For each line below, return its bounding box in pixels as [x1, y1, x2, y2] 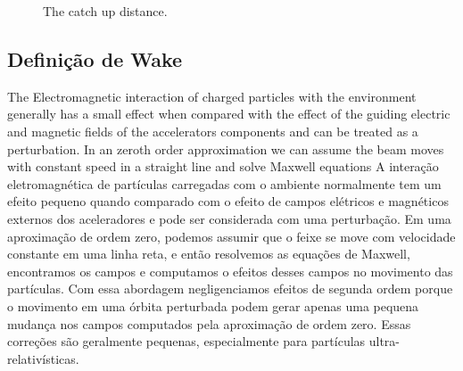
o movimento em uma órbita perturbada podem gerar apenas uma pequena [7, 296, 419, 315]
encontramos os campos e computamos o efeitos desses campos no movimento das [7, 261, 453, 280]
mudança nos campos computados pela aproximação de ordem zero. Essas [7, 314, 411, 333]
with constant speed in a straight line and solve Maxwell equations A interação [7, 157, 439, 176]
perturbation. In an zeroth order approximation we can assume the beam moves [7, 139, 444, 158]
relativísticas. [7, 349, 79, 367]
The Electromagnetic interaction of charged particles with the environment [7, 87, 417, 105]
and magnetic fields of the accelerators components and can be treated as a [7, 121, 418, 140]
